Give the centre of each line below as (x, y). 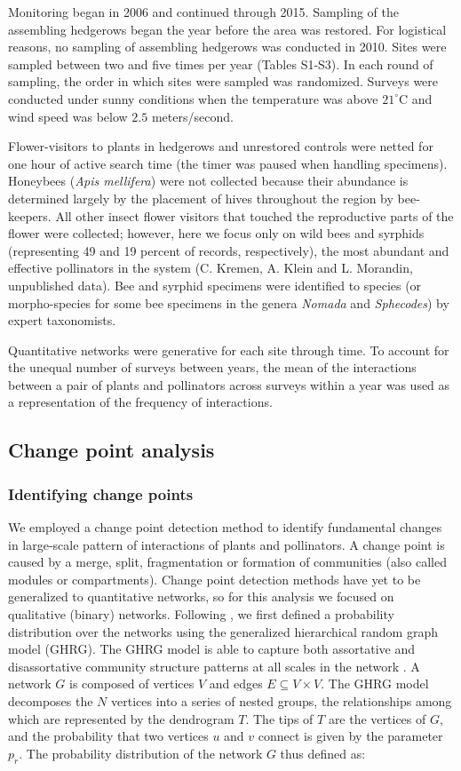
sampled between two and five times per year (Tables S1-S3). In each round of (221, 64)
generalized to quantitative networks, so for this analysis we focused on (201, 596)
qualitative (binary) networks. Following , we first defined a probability (201, 614)
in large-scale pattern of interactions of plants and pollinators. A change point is (227, 544)
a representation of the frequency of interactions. (140, 402)
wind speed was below (68, 116)
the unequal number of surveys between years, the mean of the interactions (212, 367)
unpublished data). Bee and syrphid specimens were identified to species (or (215, 285)
